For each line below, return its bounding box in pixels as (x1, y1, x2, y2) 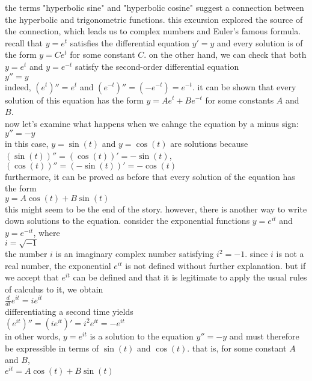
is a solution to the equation (90, 329, 194, 342)
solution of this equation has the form (5, 93, 144, 106)
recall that (5, 36, 43, 49)
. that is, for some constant (187, 341, 287, 354)
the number (5, 247, 47, 260)
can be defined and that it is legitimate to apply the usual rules (73, 271, 307, 283)
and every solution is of (217, 36, 303, 49)
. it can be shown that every (192, 80, 296, 93)
